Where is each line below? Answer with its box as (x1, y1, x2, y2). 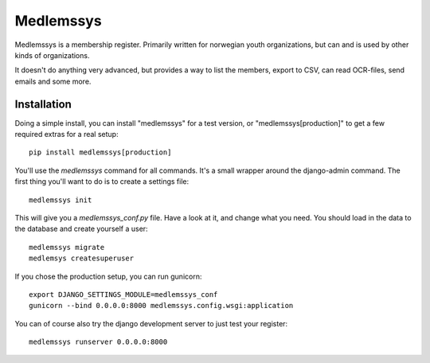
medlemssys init (29, 195, 92, 205)
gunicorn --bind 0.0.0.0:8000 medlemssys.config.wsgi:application (29, 301, 294, 310)
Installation (14, 97, 72, 111)
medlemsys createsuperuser (29, 254, 135, 263)
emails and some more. (14, 76, 92, 86)
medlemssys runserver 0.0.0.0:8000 (29, 338, 168, 346)
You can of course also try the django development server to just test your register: (14, 318, 288, 328)
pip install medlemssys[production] (29, 148, 172, 157)
